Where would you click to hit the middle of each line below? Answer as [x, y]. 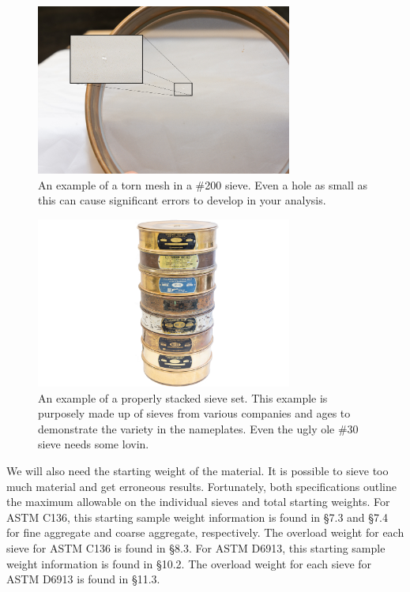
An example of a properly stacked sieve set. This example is [183, 397]
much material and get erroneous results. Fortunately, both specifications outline [201, 486]
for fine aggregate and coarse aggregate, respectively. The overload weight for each [205, 532]
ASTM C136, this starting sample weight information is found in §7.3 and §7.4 [197, 517]
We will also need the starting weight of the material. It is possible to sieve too [197, 470]
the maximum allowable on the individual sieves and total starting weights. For [198, 502]
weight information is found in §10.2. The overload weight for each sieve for [189, 563]
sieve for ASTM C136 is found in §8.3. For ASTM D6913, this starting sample [196, 547]
